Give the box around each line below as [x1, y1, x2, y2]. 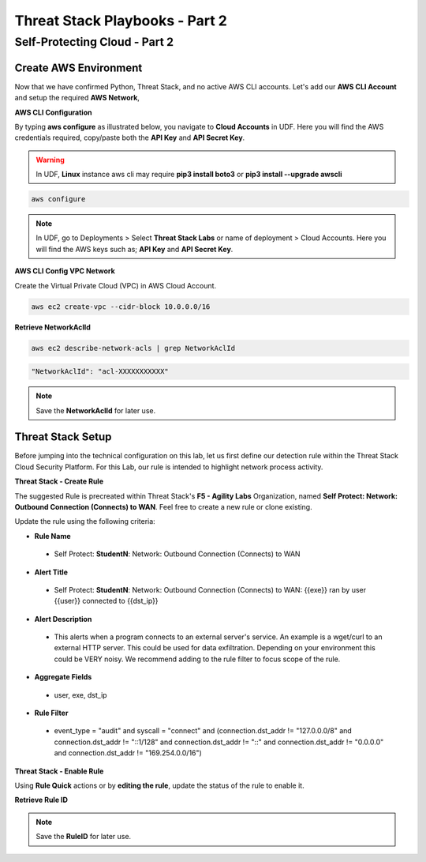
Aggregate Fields [34, 672, 92, 682]
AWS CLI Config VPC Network [14, 266, 116, 276]
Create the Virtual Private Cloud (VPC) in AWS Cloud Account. [14, 280, 217, 290]
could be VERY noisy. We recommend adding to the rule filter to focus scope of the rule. [54, 654, 341, 664]
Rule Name [34, 531, 71, 540]
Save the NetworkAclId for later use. [35, 405, 156, 415]
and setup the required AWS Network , [14, 93, 140, 103]
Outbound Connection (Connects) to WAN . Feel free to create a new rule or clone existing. [14, 502, 312, 511]
